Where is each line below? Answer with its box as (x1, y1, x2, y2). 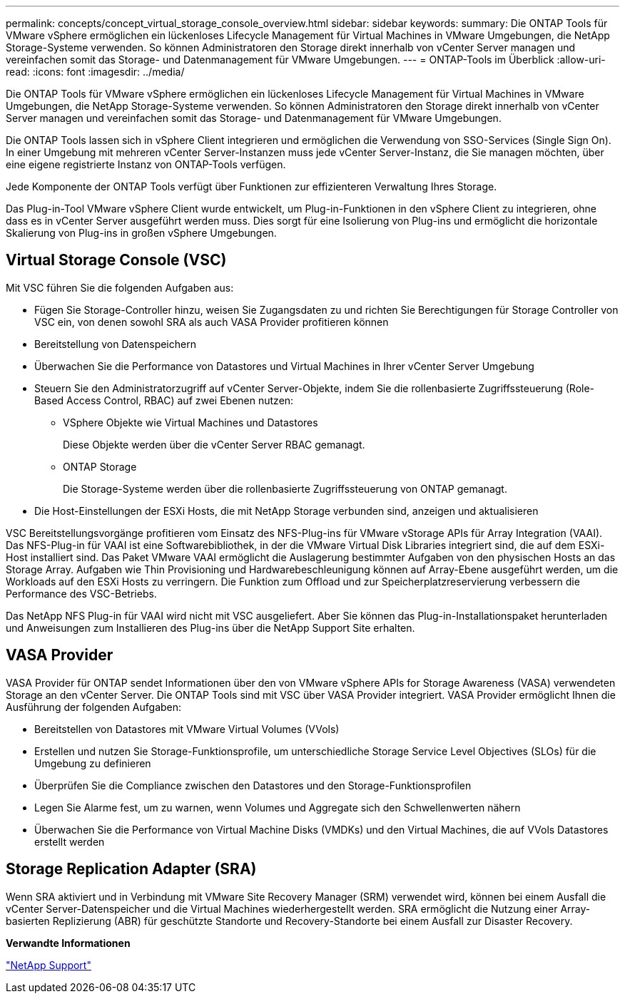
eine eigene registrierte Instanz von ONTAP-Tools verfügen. (6, 158, 286, 170)
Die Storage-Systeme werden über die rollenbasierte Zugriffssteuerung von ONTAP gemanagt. (63, 482, 507, 495)
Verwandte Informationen (6, 936, 131, 949)
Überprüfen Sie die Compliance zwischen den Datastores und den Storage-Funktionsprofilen (34, 779, 472, 791)
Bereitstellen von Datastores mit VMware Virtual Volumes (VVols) (34, 722, 340, 735)
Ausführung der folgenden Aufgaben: (6, 700, 182, 713)
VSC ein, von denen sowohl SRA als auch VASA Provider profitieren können (34, 315, 389, 328)
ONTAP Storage (63, 460, 137, 473)
